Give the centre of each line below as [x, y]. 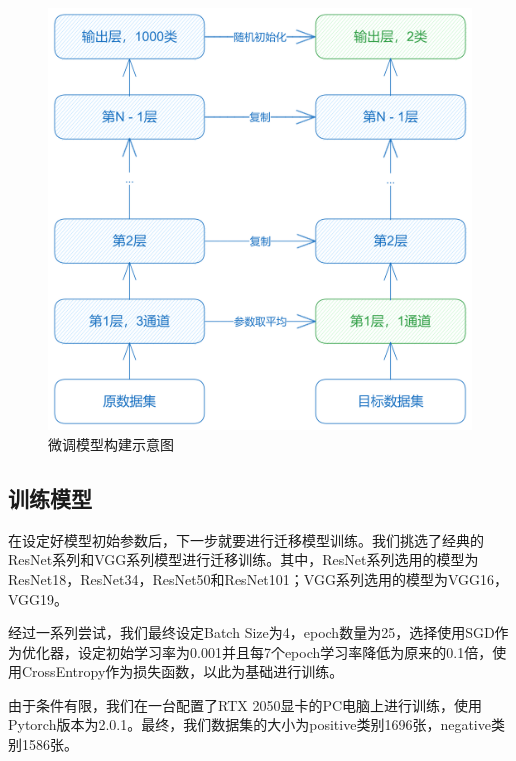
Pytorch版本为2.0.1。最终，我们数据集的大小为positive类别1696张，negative [249, 724]
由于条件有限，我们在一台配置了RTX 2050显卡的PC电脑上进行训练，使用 [245, 704]
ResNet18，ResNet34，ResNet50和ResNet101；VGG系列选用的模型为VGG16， [258, 578]
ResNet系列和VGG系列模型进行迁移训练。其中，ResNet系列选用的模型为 [243, 559]
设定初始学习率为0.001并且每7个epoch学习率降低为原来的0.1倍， [285, 651]
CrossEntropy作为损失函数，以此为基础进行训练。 [182, 671]
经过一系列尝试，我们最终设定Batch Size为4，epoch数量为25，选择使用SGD [251, 632]
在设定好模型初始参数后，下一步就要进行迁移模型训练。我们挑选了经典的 [246, 539]
